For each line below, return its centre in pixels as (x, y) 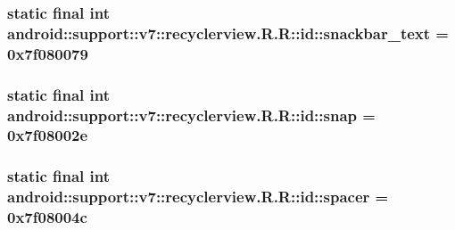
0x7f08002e (48, 135)
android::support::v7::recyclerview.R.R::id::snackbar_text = (228, 33)
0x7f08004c (47, 217)
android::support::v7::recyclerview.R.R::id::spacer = (198, 197)
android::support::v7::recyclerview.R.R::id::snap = (191, 115)
